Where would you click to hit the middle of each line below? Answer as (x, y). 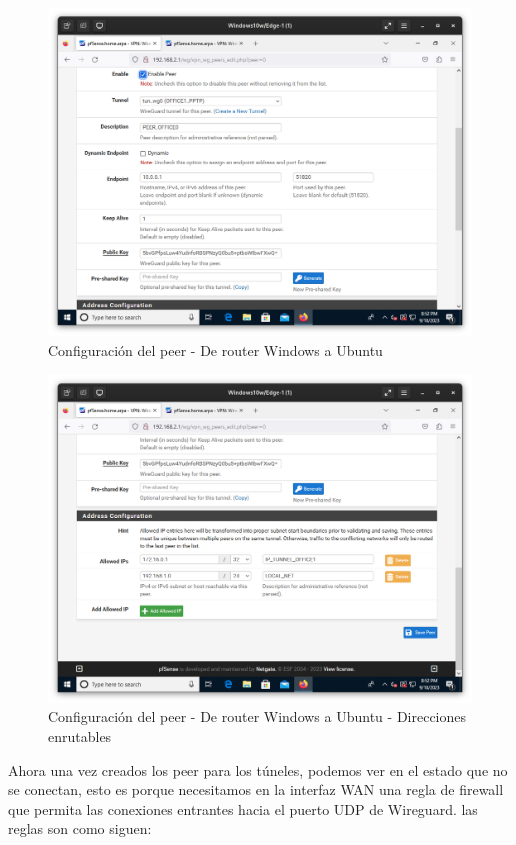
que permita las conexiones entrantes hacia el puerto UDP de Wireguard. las (243, 808)
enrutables (80, 736)
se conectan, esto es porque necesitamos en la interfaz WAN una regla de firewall (256, 789)
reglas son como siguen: (80, 828)
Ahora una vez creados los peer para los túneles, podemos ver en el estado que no (258, 769)
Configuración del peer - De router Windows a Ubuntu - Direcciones (257, 716)
